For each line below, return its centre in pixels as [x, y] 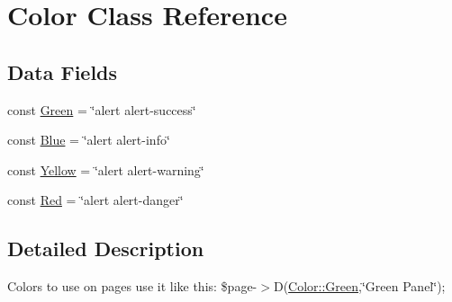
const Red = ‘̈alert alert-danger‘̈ [95, 200]
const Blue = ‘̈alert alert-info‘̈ [89, 140]
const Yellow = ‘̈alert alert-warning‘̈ [106, 169]
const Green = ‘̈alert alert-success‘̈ [102, 109]
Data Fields [63, 71]
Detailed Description [106, 249]
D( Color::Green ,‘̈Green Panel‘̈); [359, 286]
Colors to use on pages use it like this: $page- [132, 286]
